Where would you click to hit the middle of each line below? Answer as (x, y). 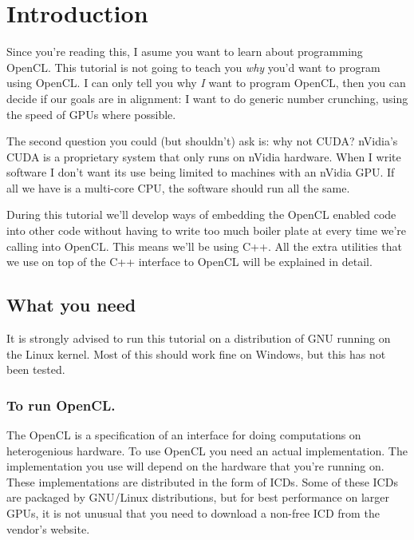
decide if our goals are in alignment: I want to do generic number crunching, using (207, 98)
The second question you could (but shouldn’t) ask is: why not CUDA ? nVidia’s (202, 141)
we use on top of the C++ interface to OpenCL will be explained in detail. (189, 262)
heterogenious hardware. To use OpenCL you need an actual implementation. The (207, 450)
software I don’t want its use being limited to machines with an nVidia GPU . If (201, 172)
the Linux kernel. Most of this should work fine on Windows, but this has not (196, 353)
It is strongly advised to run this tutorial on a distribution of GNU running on (199, 338)
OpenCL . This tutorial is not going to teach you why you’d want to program (193, 67)
